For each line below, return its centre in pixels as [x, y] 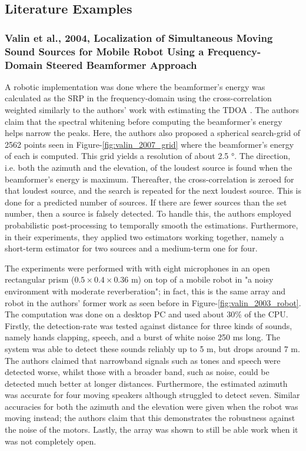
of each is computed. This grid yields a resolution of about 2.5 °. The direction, [148, 156]
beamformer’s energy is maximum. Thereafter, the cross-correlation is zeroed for [149, 179]
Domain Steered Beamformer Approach [101, 64]
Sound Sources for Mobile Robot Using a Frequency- [133, 51]
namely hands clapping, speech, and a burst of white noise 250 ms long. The [142, 337]
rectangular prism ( [40, 279]
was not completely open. [51, 441]
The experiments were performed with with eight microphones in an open [137, 268]
